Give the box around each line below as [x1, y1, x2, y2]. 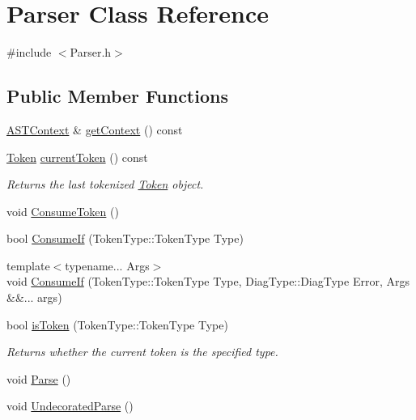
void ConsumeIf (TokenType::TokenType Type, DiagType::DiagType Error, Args [6, 273, 410, 290]
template [6, 257, 50, 274]
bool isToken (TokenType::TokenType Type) [6, 316, 228, 333]
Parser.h [70, 44, 112, 61]
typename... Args [65, 257, 150, 274]
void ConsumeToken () [6, 202, 119, 219]
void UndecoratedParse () [6, 397, 134, 414]
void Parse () [6, 370, 71, 387]
